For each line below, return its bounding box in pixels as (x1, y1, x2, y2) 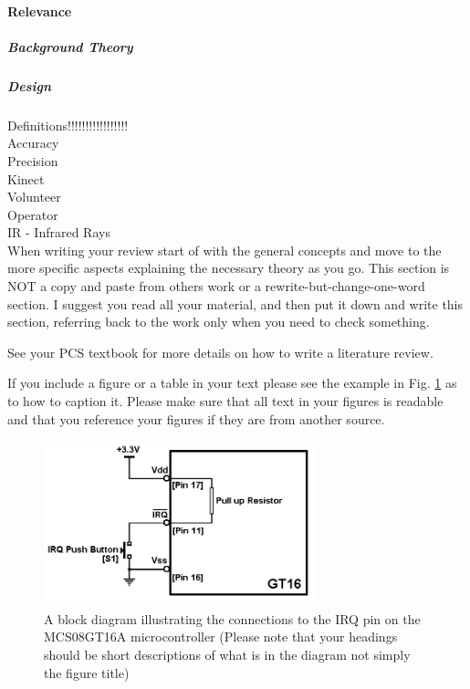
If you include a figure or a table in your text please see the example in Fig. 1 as (7, 373, 457, 392)
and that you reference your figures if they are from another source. (7, 409, 385, 428)
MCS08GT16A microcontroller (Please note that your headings (44, 627, 398, 646)
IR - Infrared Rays (7, 223, 110, 242)
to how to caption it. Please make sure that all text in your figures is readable (7, 391, 444, 411)
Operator (7, 204, 58, 224)
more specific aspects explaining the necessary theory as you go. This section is (7, 258, 450, 277)
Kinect (7, 169, 45, 188)
